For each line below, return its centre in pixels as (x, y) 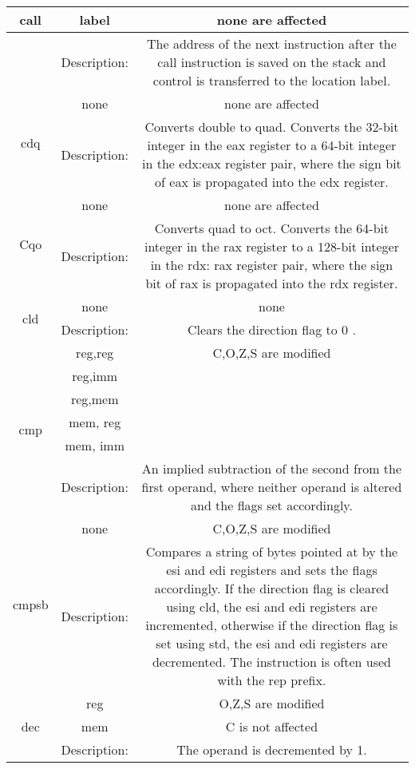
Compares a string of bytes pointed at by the (272, 551)
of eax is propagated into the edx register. (272, 182)
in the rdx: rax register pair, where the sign (272, 265)
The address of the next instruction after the (272, 44)
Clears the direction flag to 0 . (272, 329)
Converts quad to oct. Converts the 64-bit (272, 228)
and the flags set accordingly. (272, 505)
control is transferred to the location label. (272, 80)
